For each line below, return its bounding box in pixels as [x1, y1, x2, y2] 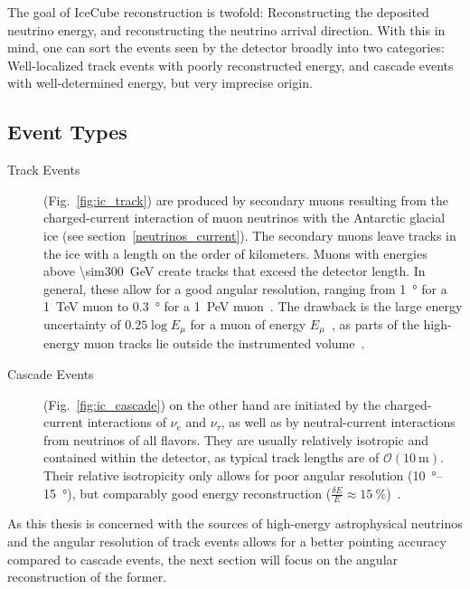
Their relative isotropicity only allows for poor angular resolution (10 [43, 465, 426, 484]
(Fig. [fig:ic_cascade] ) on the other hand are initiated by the [43, 394, 381, 413]
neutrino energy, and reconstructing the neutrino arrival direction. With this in [7, 20, 446, 39]
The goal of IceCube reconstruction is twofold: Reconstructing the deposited [7, 3, 429, 21]
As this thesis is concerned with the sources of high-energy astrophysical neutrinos [7, 514, 463, 533]
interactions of [87, 413, 166, 432]
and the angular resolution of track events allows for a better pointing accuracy [7, 531, 446, 550]
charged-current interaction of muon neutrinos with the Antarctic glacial [43, 208, 446, 227]
